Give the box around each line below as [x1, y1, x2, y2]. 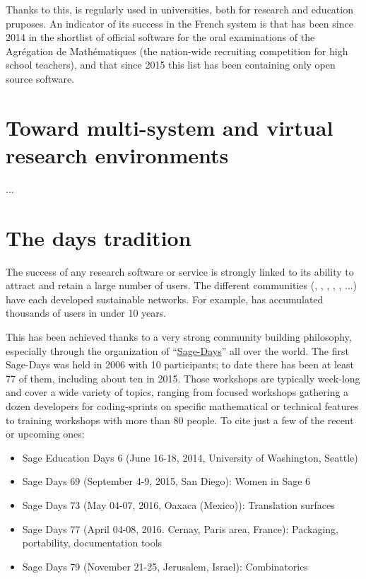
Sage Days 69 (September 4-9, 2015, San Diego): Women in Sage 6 [22, 474, 311, 489]
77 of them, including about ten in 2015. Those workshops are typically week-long [6, 370, 360, 385]
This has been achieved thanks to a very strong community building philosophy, [6, 329, 352, 344]
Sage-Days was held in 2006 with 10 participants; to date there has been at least [6, 357, 354, 372]
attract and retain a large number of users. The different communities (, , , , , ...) [6, 278, 358, 293]
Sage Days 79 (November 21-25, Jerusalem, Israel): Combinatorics [22, 558, 308, 573]
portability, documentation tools [22, 535, 163, 550]
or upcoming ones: [6, 426, 85, 441]
